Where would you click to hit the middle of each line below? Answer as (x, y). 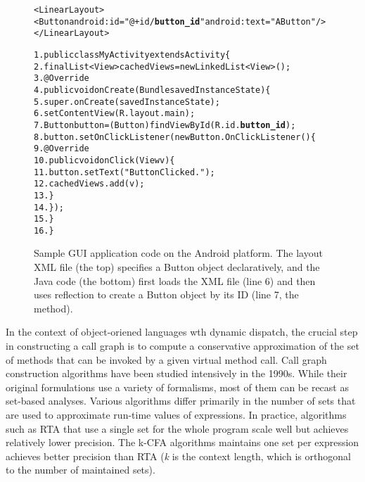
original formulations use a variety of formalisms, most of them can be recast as (177, 387)
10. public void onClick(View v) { (104, 160)
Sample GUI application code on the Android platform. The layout (178, 253)
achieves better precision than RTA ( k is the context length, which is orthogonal (178, 456)
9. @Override (62, 149)
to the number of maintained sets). (81, 470)
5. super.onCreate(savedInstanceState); (127, 102)
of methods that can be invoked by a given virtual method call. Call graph (166, 359)
